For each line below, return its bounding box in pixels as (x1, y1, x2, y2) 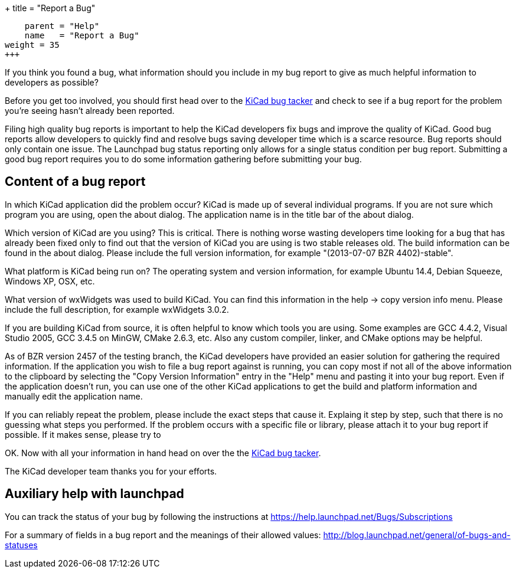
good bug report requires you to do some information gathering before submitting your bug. (5, 154, 362, 164)
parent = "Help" (24, 21, 100, 31)
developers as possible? (5, 77, 99, 87)
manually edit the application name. (5, 391, 143, 401)
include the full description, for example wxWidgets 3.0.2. (5, 304, 229, 315)
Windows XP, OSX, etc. (5, 276, 95, 286)
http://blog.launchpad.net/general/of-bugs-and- (323, 529, 511, 540)
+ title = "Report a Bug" (5, 3, 96, 13)
